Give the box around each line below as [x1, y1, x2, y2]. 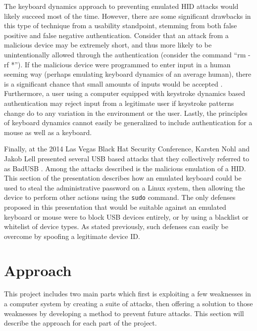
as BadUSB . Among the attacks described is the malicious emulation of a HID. [4, 163, 246, 173]
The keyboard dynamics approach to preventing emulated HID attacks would [4, 1, 239, 11]
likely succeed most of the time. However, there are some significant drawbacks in [4, 10, 251, 21]
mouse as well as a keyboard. [4, 127, 92, 137]
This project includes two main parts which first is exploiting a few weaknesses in [4, 288, 251, 299]
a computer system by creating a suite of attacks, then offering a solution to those [4, 298, 253, 309]
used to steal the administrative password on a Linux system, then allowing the [4, 182, 245, 192]
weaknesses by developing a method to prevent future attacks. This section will [4, 308, 244, 318]
